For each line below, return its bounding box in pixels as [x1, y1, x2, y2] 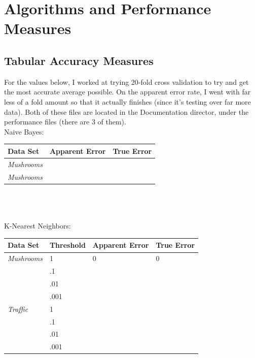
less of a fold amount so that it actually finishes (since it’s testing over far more [4, 96, 251, 107]
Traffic [8, 303, 28, 314]
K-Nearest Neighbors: [4, 220, 71, 231]
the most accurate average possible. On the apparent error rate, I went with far [4, 86, 251, 97]
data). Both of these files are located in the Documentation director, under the [4, 106, 249, 117]
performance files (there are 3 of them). [4, 116, 126, 127]
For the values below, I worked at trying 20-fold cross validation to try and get [4, 76, 249, 87]
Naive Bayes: [4, 126, 44, 137]
